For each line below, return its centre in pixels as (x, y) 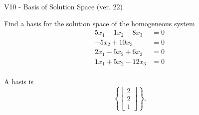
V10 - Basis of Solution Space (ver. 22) (63, 6)
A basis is (19, 82)
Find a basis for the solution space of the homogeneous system (99, 23)
